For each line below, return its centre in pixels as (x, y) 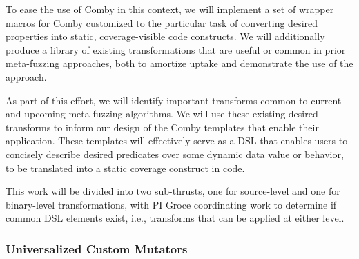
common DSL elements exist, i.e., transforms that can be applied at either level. (175, 218)
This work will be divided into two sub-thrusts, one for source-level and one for (173, 191)
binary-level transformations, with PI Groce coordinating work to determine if (171, 204)
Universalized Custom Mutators (97, 248)
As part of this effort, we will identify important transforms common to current (174, 100)
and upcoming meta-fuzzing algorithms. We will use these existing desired (162, 114)
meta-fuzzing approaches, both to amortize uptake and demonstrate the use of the (179, 63)
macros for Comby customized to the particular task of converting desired (162, 22)
